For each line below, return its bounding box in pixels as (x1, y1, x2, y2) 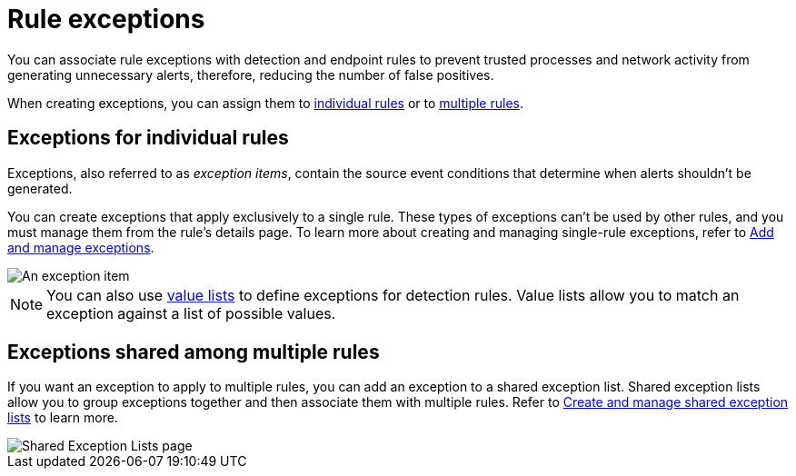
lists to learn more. (7, 410, 118, 426)
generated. (7, 180, 73, 196)
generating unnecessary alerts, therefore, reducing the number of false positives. (7, 66, 494, 83)
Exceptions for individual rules (7, 126, 289, 150)
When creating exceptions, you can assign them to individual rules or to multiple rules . (7, 94, 524, 111)
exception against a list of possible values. (46, 303, 336, 322)
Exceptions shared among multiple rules (7, 341, 380, 364)
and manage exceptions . (7, 239, 154, 255)
